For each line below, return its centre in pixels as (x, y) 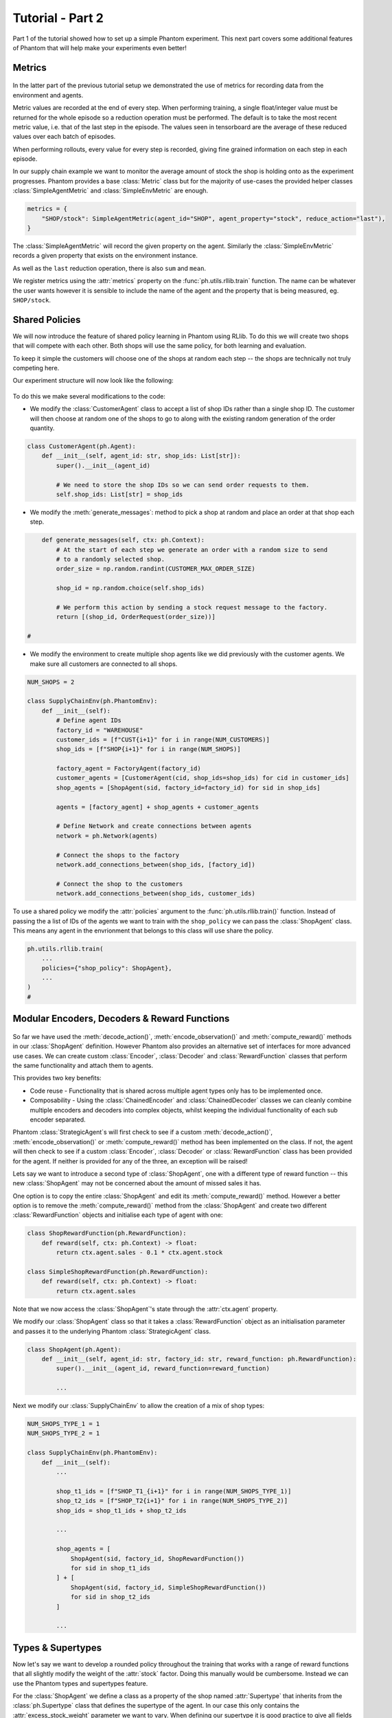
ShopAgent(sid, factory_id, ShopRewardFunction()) (158, 1559)
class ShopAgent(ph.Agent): (74, 1349)
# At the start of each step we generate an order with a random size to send (192, 549)
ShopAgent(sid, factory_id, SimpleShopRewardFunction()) (168, 1587)
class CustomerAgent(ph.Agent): (82, 446)
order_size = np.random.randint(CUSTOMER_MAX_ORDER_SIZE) (155, 569)
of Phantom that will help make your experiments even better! (100, 47)
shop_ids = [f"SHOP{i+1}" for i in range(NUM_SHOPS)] (148, 749)
